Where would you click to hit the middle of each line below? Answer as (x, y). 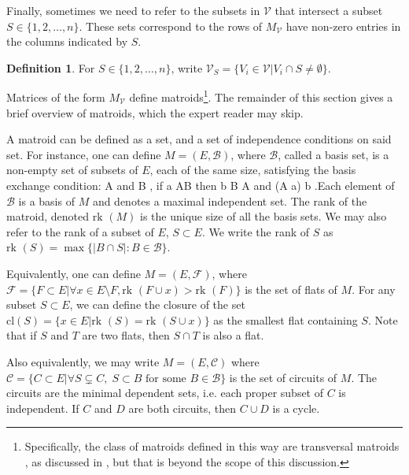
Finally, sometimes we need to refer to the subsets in (133, 10)
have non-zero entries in (343, 26)
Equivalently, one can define (74, 273)
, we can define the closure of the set (157, 304)
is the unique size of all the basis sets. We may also (263, 216)
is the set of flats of (291, 289)
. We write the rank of (256, 231)
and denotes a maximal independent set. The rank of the (230, 200)
